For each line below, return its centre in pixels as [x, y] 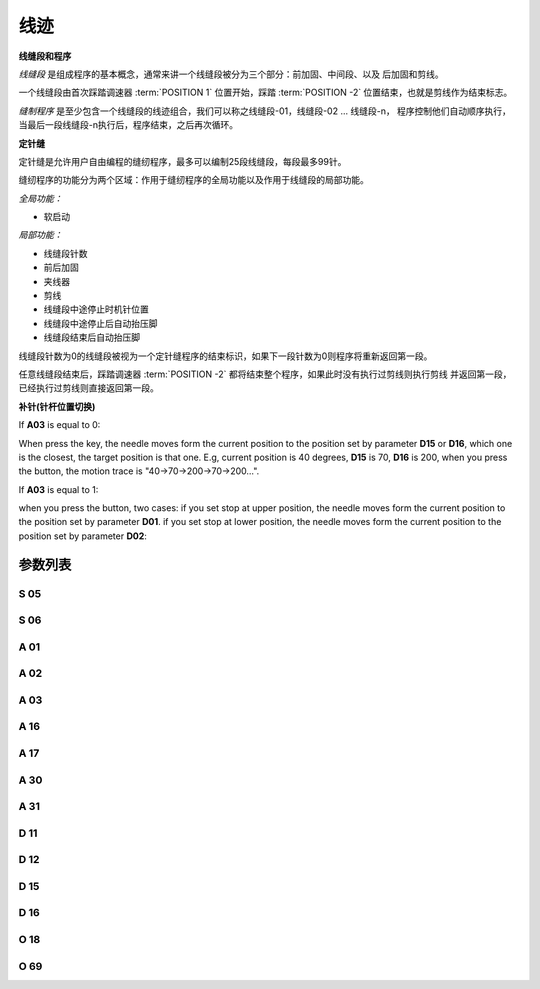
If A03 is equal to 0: [59, 425]
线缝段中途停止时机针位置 [96, 309]
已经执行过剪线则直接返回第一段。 [88, 388]
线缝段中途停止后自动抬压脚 [100, 323]
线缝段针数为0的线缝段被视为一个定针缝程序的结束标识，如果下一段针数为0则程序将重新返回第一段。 [225, 356]
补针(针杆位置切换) [57, 406]
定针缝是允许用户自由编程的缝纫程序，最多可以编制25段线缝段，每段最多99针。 [182, 161]
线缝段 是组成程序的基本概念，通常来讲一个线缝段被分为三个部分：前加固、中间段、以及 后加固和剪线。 [231, 74]
